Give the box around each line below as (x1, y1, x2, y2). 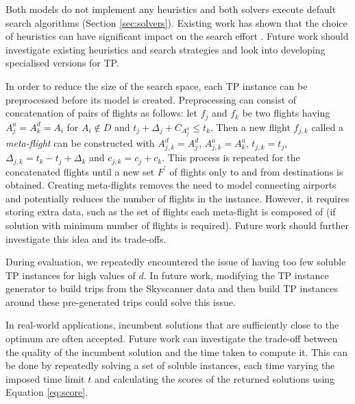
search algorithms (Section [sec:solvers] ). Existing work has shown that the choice (5, 15, 347, 29)
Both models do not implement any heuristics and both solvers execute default (5, 2, 336, 16)
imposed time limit (5, 371, 85, 385)
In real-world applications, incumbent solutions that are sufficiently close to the (5, 318, 339, 332)
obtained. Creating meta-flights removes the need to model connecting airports (5, 178, 336, 192)
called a (311, 119, 344, 134)
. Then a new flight (210, 119, 291, 134)
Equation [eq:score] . (5, 385, 88, 399)
